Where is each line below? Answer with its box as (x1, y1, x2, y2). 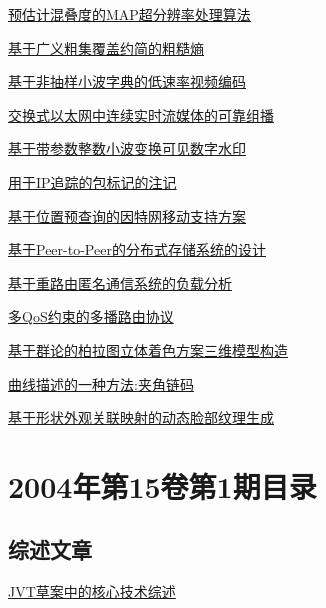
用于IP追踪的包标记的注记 (8, 171, 177, 192)
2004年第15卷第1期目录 (8, 465, 317, 506)
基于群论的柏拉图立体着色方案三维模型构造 (8, 339, 288, 360)
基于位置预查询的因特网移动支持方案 (8, 205, 246, 226)
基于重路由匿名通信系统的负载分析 (8, 272, 232, 293)
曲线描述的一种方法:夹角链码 (8, 373, 194, 394)
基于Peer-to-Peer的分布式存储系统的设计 (8, 239, 266, 260)
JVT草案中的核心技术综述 (8, 581, 176, 602)
